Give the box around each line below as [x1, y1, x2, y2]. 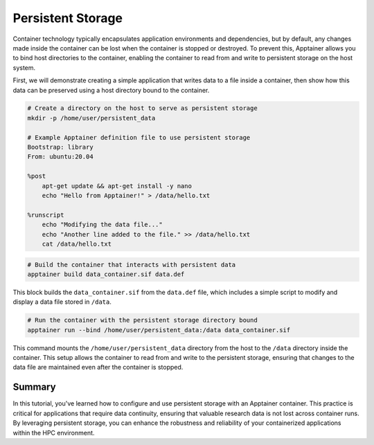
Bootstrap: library [27, 143, 93, 152]
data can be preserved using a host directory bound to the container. [12, 86, 210, 94]
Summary [12, 381, 56, 393]
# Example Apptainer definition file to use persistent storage [27, 134, 251, 141]
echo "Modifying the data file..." [42, 221, 163, 228]
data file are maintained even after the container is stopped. [12, 363, 184, 372]
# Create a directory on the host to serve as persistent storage [27, 105, 258, 112]
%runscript [27, 211, 64, 219]
